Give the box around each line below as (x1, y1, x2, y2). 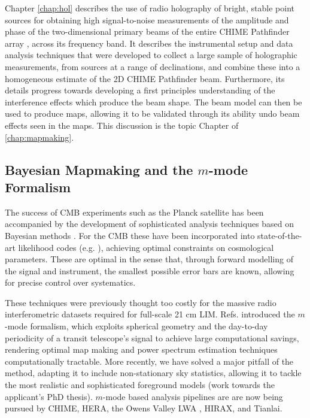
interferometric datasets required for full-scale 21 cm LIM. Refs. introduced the (5, 308, 295, 320)
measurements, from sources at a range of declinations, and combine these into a (5, 60, 300, 72)
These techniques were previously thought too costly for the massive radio (5, 296, 276, 308)
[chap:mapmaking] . (5, 131, 74, 143)
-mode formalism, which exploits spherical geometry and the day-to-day (5, 320, 268, 332)
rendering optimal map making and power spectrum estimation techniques (5, 343, 278, 356)
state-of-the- (257, 229, 302, 241)
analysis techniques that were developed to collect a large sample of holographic (5, 49, 297, 61)
